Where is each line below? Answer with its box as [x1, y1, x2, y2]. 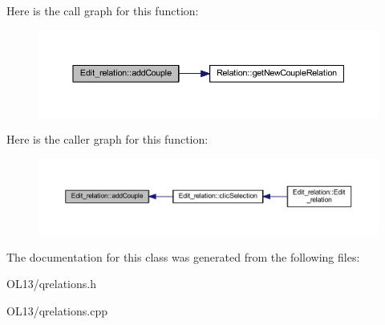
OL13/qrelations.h [6, 275, 96, 292]
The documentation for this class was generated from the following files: [6, 248, 360, 265]
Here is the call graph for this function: [6, 2, 199, 18]
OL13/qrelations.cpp [6, 302, 107, 319]
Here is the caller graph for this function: [6, 131, 209, 148]
